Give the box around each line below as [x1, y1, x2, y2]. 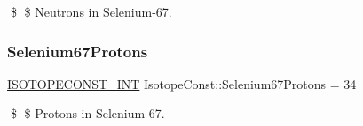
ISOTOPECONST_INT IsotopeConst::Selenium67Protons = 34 [7, 74, 357, 93]
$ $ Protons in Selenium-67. [10, 104, 165, 122]
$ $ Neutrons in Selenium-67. [10, 3, 172, 20]
